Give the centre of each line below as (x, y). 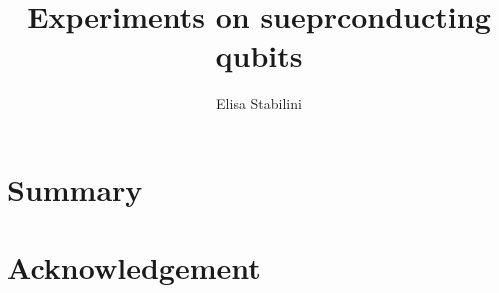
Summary (75, 188)
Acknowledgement (134, 267)
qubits (259, 55)
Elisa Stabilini (259, 103)
